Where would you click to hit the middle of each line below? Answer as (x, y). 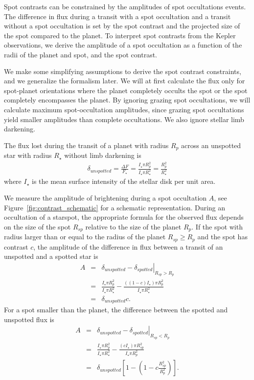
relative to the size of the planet (133, 226)
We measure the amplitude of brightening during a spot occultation (105, 197)
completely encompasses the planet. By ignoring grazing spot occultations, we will (127, 100)
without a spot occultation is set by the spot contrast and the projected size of (122, 26)
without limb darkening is (103, 155)
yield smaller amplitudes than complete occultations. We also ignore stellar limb (124, 119)
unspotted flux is (29, 319)
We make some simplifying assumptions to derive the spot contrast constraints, (123, 71)
